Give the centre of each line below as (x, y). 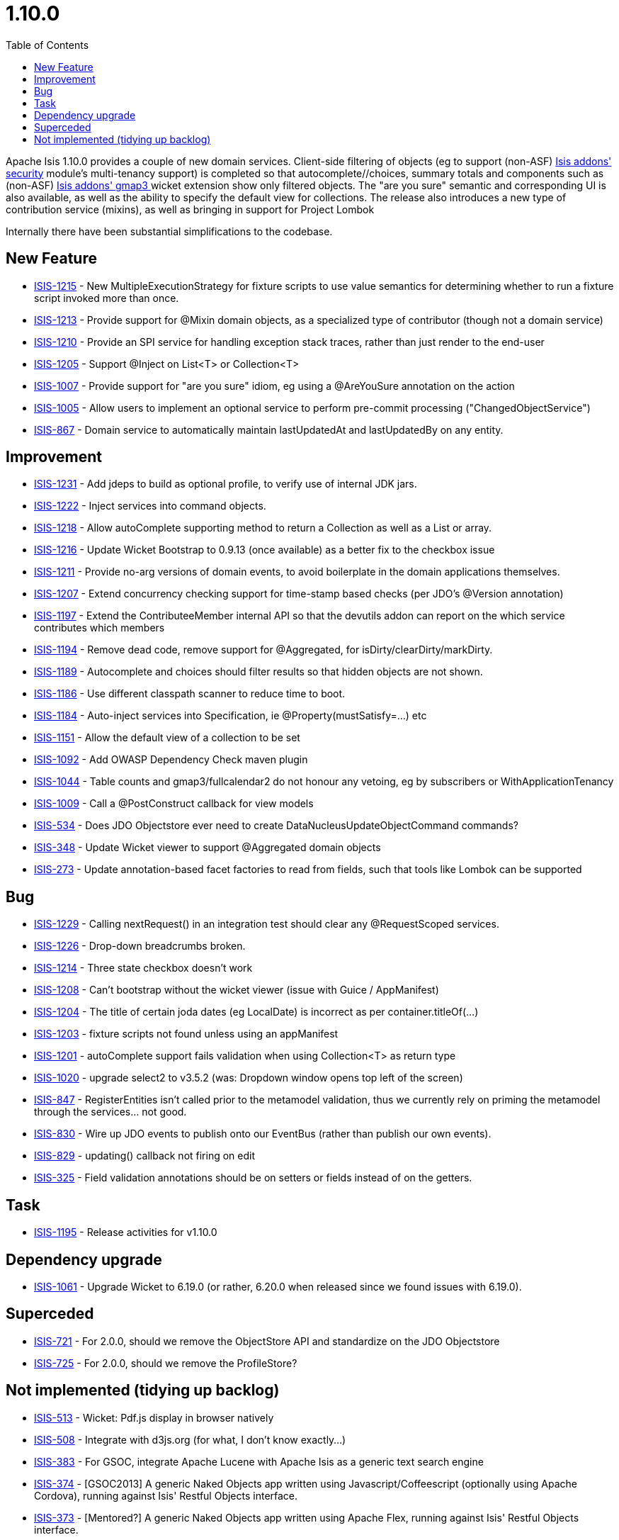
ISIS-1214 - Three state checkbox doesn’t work (143, 968)
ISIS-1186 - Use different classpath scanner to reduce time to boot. (190, 694)
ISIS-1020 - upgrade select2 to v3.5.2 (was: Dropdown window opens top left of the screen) (249, 1078)
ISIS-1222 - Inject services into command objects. (150, 506)
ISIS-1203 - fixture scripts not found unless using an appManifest (186, 1034)
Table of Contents (47, 45)
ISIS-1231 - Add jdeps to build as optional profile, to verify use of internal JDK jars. (226, 484)
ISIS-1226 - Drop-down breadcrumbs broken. (140, 946)
